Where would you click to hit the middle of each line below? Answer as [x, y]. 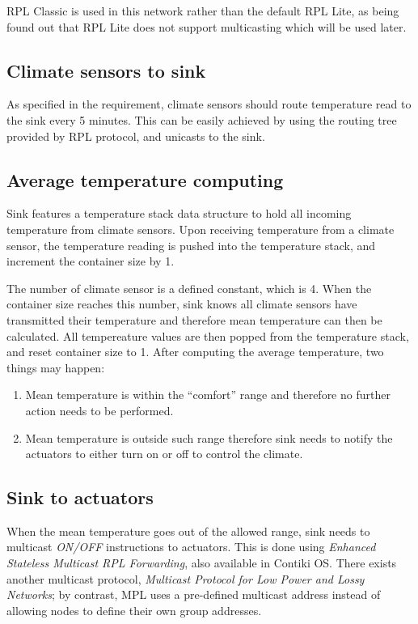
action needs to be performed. [99, 410]
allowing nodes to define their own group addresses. [134, 610]
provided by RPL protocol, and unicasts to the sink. [136, 136]
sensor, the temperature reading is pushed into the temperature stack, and [191, 245]
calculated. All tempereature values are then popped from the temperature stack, [208, 335]
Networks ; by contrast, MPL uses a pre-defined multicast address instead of [194, 594]
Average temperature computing [145, 179]
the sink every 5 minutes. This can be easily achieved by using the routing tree [202, 119]
